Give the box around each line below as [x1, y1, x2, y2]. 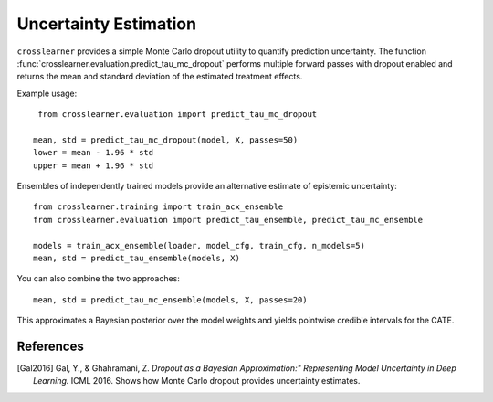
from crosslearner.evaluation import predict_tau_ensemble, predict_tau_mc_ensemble [33, 215, 424, 225]
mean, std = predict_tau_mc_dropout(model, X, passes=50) [33, 134, 299, 145]
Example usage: [16, 88, 78, 99]
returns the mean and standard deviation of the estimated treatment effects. [16, 71, 303, 82]
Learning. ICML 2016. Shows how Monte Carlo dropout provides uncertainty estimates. [33, 376, 361, 386]
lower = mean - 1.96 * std [33, 147, 154, 158]
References [16, 339, 84, 354]
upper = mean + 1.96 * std [33, 160, 154, 171]
